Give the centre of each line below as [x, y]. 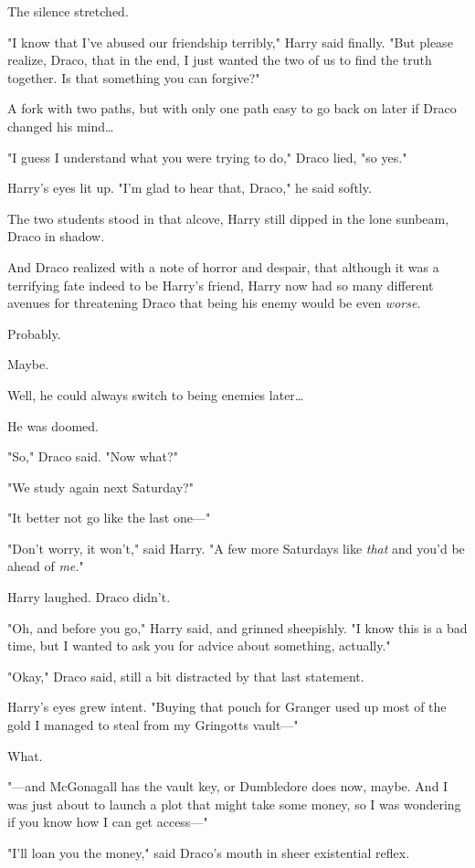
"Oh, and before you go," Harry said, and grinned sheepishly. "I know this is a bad [237, 627]
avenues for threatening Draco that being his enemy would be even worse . [214, 303]
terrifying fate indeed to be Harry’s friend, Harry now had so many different [221, 285]
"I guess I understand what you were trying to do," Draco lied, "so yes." [207, 157]
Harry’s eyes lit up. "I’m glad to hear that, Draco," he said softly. [190, 188]
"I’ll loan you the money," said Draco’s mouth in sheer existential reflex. [209, 852]
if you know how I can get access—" [108, 822]
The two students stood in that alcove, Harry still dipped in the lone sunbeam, [228, 218]
